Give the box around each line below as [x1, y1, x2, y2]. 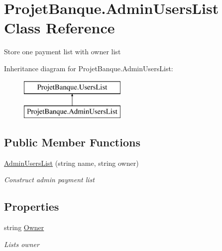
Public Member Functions [4, 134, 140, 150]
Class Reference [4, 17, 115, 38]
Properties [4, 199, 59, 214]
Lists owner [4, 239, 39, 249]
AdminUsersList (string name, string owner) [4, 157, 139, 168]
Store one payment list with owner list [4, 46, 121, 57]
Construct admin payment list [4, 174, 95, 185]
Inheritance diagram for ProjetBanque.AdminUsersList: [4, 63, 173, 73]
